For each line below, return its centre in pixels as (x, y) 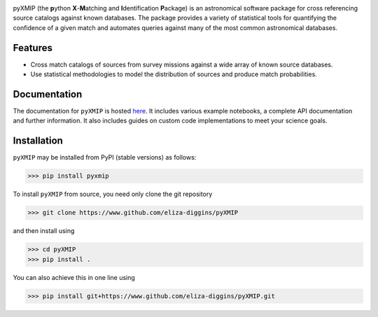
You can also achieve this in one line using (74, 277)
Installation (38, 141)
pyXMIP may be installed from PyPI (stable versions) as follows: (105, 157)
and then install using (44, 231)
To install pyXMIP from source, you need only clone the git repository (113, 194)
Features (33, 48)
